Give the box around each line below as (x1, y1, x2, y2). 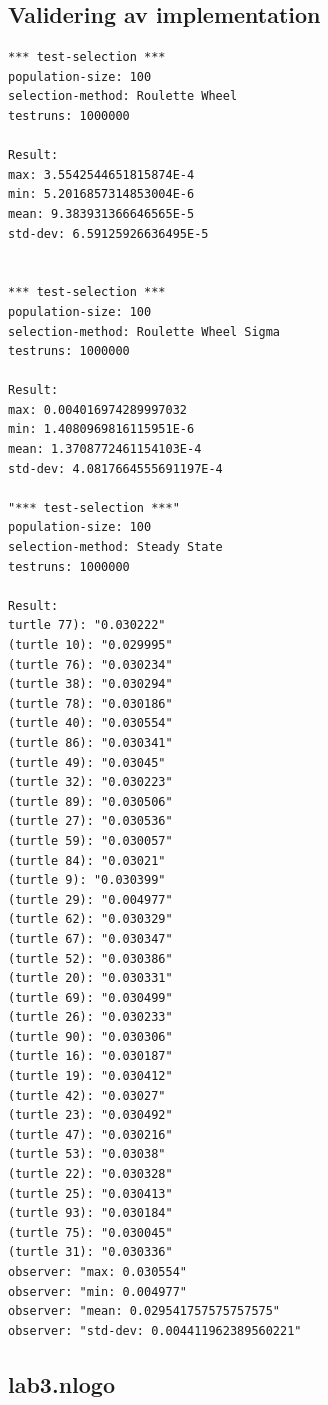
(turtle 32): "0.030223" (8, 775, 173, 790)
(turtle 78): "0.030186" (8, 696, 173, 711)
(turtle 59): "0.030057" (8, 833, 173, 848)
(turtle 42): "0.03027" (8, 1088, 166, 1103)
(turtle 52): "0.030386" (8, 951, 173, 966)
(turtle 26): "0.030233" (8, 1010, 173, 1025)
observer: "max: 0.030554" (8, 1265, 187, 1280)
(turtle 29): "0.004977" (8, 892, 173, 907)
